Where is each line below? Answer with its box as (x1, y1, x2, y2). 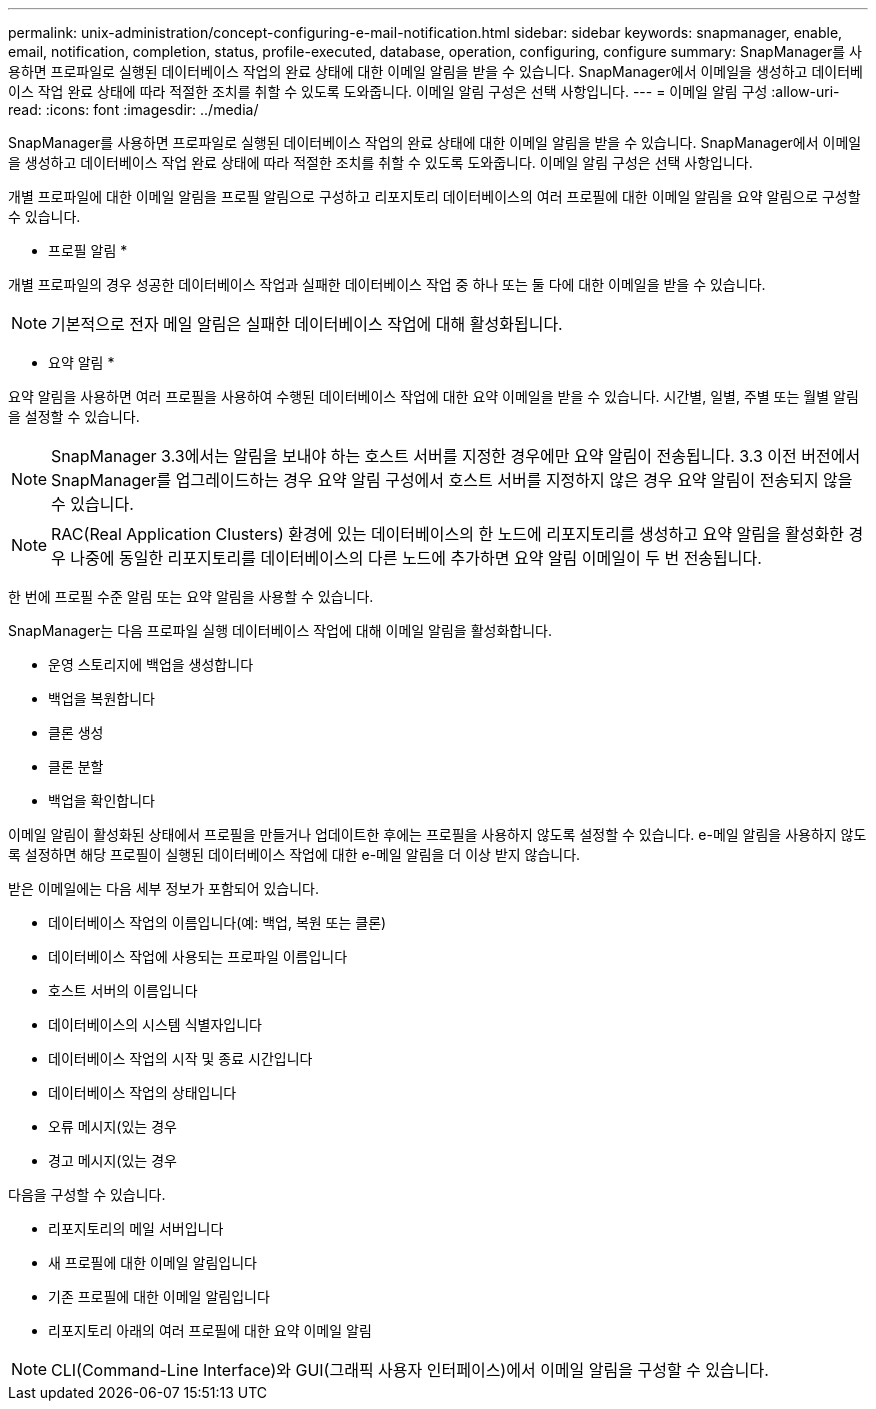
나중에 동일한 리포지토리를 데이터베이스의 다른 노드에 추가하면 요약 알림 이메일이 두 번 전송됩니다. (70, 548, 762, 568)
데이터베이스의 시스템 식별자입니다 (48, 1016, 262, 1033)
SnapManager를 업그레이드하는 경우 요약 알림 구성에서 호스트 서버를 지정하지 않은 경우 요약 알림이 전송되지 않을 (51, 470, 853, 490)
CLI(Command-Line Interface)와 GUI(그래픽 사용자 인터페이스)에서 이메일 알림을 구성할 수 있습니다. (51, 1360, 769, 1380)
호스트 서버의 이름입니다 (48, 982, 198, 999)
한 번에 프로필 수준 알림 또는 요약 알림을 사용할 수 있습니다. (8, 588, 374, 605)
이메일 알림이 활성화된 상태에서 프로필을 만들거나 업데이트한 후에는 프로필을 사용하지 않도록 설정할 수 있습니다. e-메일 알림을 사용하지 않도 (8, 826, 867, 843)
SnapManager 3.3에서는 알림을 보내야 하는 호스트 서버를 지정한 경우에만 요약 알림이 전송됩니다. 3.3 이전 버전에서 (51, 446, 861, 466)
